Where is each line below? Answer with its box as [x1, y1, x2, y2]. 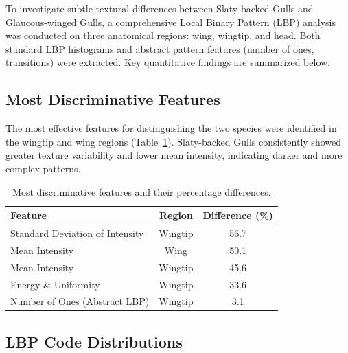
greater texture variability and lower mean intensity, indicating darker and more [5, 148, 343, 162]
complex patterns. [5, 161, 81, 175]
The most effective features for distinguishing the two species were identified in [5, 121, 337, 135]
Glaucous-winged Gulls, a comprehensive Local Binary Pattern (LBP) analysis [5, 14, 336, 29]
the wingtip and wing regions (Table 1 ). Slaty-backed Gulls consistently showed [5, 134, 341, 148]
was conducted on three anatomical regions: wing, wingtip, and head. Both [5, 28, 321, 43]
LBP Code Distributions [5, 330, 183, 352]
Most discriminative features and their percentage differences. [12, 184, 271, 198]
